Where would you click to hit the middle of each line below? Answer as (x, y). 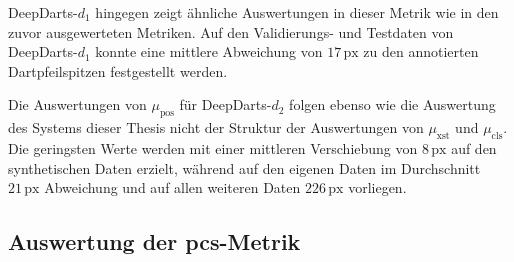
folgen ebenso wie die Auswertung (392, 104)
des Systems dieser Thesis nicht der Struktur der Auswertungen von (216, 127)
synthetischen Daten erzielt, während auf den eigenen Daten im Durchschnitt (244, 167)
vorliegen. (377, 187)
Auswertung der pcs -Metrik (154, 241)
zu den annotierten (421, 51)
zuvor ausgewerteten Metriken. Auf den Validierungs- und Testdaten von (231, 31)
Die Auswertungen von (77, 104)
